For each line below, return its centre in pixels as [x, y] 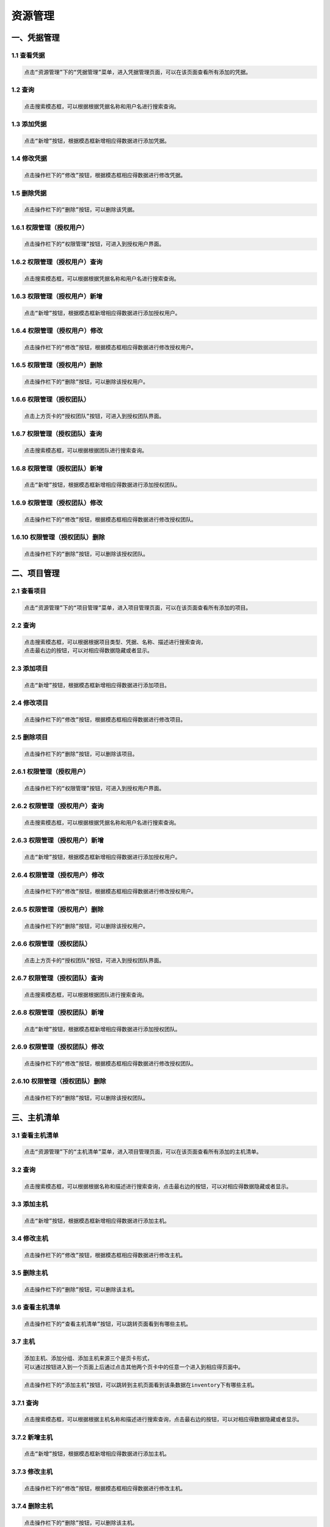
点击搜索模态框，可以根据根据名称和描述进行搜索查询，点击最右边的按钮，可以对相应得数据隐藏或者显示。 [158, 1186]
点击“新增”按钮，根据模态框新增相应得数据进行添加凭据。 [97, 141]
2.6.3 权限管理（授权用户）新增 [57, 840]
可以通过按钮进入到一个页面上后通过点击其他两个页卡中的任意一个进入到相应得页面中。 [134, 1367]
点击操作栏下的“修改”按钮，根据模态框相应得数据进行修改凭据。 [105, 175]
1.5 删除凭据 [29, 193]
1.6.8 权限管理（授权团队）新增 [57, 468]
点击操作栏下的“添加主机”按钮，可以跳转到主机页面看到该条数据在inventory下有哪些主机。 [141, 1385]
